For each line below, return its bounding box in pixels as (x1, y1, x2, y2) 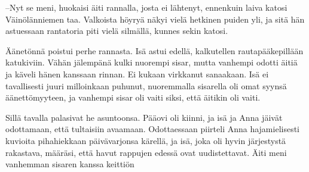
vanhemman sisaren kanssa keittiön (5, 158, 134, 170)
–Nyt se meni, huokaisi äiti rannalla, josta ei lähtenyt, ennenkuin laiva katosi (5, 1, 287, 13)
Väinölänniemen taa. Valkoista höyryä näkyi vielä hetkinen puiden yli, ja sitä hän (5, 12, 305, 25)
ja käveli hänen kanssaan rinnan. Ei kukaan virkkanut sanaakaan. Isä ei (5, 67, 269, 80)
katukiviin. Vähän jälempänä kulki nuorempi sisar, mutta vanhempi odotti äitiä (5, 56, 298, 68)
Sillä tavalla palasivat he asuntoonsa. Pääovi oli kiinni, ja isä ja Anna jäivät (5, 111, 283, 123)
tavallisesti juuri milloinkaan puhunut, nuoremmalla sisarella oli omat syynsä (5, 79, 287, 92)
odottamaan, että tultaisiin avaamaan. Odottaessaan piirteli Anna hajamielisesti (5, 123, 300, 135)
